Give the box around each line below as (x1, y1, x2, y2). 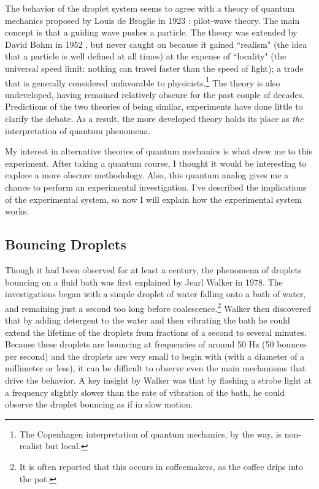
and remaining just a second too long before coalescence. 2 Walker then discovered (5, 300, 312, 314)
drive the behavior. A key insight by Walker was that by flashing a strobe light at (5, 373, 312, 386)
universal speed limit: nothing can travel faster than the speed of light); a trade (5, 61, 304, 74)
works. (5, 205, 29, 218)
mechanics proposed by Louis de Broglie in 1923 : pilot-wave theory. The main (5, 13, 300, 26)
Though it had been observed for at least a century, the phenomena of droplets (5, 263, 302, 276)
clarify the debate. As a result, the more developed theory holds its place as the (5, 112, 304, 124)
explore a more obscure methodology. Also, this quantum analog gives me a (5, 169, 289, 181)
